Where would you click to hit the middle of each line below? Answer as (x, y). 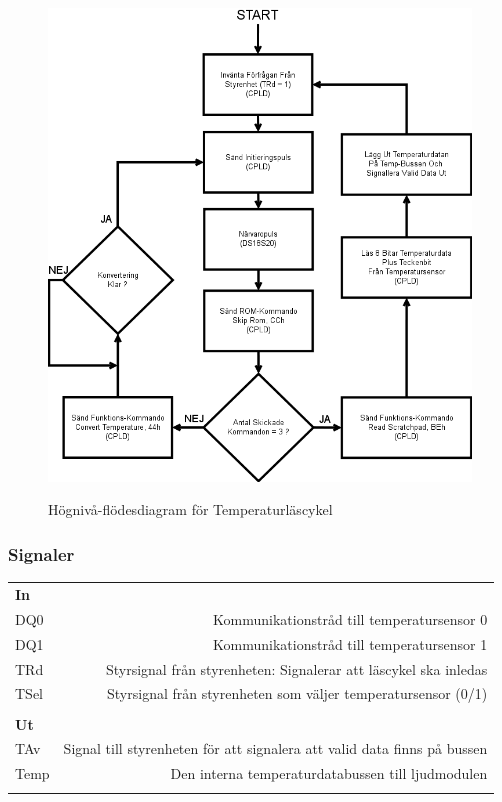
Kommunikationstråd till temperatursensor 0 (350, 618)
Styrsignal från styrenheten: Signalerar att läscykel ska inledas (296, 668)
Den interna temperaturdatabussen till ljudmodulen (329, 773)
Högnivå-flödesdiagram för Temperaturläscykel (190, 509)
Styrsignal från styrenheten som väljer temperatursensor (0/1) (297, 693)
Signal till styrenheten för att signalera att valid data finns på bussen (275, 748)
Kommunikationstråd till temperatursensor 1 (350, 643)
